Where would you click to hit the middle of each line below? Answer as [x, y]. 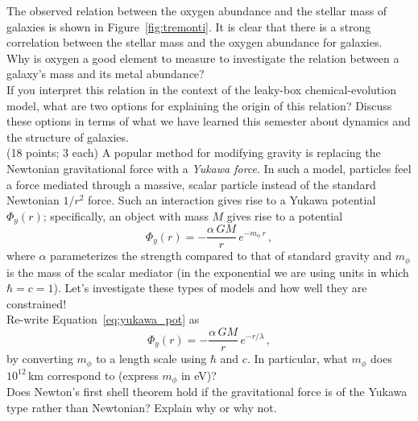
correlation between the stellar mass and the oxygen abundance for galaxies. [195, 42]
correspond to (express [103, 375]
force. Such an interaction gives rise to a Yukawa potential [232, 200]
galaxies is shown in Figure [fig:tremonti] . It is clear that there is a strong [189, 26]
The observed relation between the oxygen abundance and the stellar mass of [197, 10]
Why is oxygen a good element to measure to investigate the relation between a [203, 58]
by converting [40, 359]
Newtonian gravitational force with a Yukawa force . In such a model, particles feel [209, 168]
